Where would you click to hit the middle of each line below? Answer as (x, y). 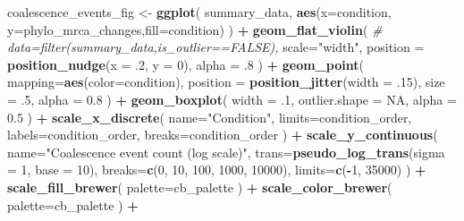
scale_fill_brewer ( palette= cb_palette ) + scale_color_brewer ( (200, 187)
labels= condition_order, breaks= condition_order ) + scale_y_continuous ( (223, 135)
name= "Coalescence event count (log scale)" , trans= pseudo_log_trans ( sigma (226, 152)
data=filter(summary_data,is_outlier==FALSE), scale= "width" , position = (216, 47)
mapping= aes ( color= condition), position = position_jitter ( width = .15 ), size (226, 82)
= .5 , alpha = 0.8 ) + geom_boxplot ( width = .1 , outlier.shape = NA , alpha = (232, 99)
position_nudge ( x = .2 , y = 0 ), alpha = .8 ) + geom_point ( (186, 64)
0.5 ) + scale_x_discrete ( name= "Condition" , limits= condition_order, (210, 117)
